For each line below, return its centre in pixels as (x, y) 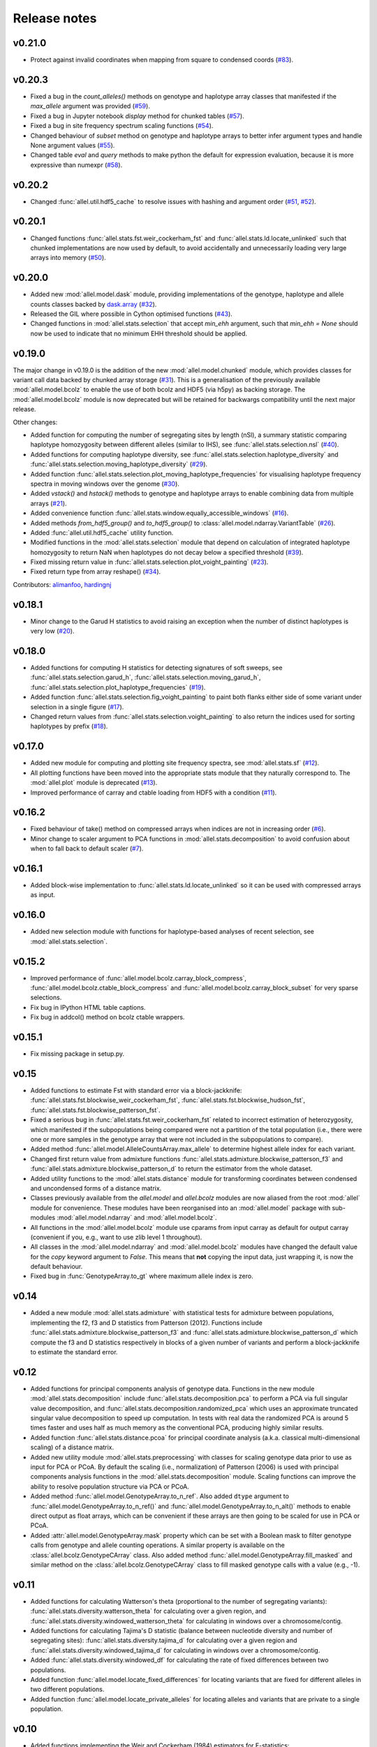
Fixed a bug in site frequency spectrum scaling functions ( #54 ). (122, 126)
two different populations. (67, 1689)
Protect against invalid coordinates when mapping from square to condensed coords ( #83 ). (162, 60)
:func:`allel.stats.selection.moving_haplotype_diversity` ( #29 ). (119, 464)
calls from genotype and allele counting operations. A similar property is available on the (158, 1545)
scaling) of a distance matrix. (72, 1447)
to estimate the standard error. (74, 1351)
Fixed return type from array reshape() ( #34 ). (96, 572)
